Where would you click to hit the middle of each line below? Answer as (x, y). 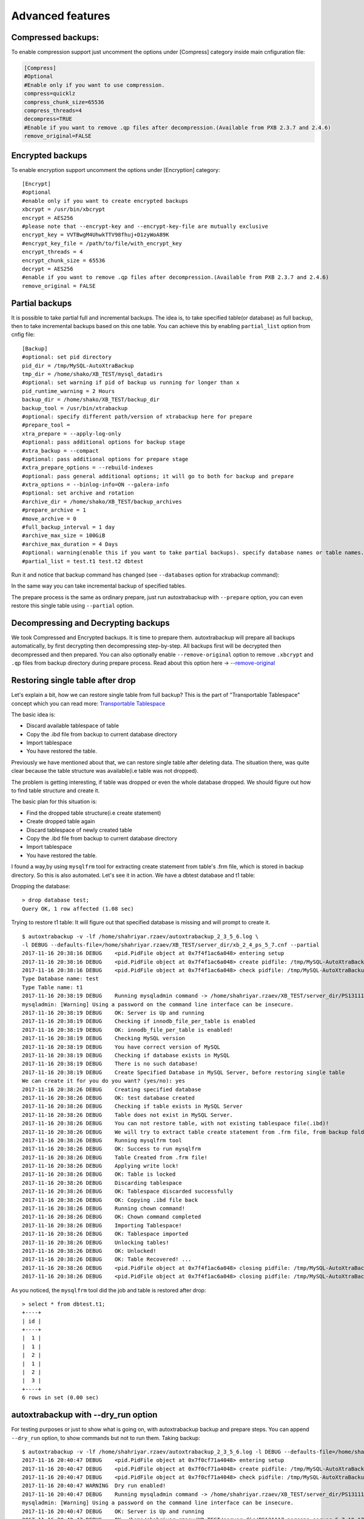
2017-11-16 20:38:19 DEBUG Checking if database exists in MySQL (126, 1055)
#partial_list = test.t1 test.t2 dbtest (83, 561)
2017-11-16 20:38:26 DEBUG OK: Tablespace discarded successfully (128, 1192)
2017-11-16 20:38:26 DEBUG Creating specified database (112, 1089)
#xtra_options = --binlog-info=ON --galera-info (96, 485)
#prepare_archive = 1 (54, 510)
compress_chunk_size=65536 (64, 102)
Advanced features (61, 16)
